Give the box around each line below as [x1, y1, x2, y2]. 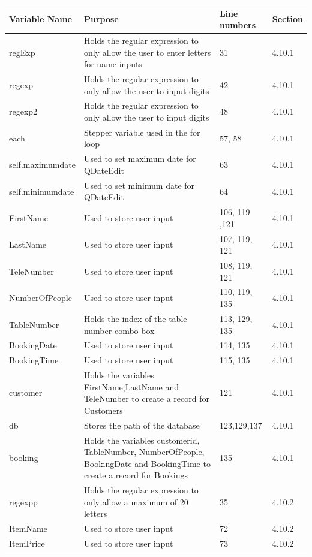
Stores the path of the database [83, 418, 200, 431]
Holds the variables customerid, [83, 433, 200, 446]
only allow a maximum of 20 [83, 495, 188, 508]
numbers [219, 19, 256, 31]
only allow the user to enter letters [83, 46, 211, 58]
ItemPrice [9, 537, 45, 549]
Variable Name [9, 13, 72, 25]
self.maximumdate [9, 158, 76, 171]
